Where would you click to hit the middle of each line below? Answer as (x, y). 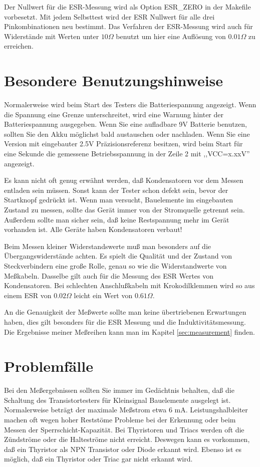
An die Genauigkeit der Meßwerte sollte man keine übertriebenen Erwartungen (125, 312)
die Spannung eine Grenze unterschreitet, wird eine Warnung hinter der (114, 114)
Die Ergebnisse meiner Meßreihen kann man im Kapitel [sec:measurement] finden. (129, 331)
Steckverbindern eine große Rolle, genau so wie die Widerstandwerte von (115, 266)
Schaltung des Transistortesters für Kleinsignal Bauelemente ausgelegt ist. (117, 400)
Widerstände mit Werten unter (52, 36)
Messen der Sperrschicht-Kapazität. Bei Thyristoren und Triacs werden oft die (124, 429)
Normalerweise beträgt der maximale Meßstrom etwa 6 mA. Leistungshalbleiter (126, 410)
